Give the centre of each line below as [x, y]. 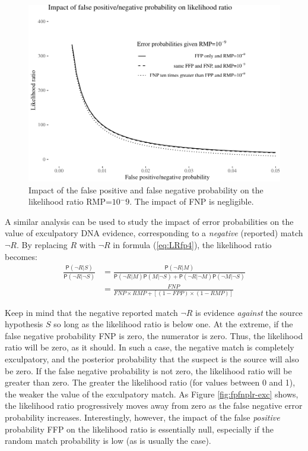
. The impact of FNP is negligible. [192, 201]
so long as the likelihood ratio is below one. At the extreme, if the [173, 324]
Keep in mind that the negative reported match [91, 312]
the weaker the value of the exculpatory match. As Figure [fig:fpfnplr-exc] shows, [152, 394]
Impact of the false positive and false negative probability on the [146, 190]
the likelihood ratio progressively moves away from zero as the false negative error [154, 405]
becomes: [21, 256]
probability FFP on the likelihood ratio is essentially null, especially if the [139, 429]
